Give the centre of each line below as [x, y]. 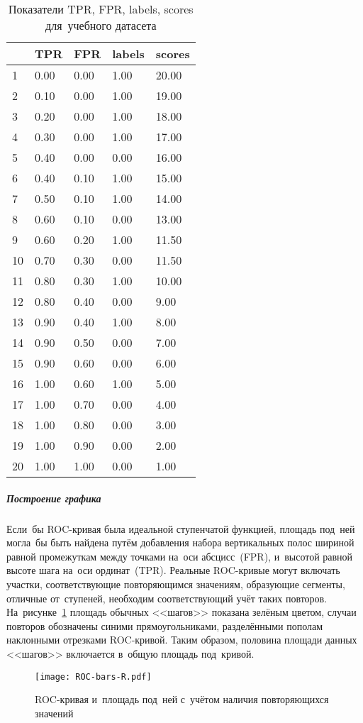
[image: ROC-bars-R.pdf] [93, 677]
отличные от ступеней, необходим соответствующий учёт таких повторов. [167, 598]
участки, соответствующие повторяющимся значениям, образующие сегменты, [176, 584]
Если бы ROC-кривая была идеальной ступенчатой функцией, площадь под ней [181, 528]
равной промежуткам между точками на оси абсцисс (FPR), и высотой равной [180, 556]
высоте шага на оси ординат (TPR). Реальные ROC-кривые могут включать [173, 570]
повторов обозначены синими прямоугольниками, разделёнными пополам [165, 625]
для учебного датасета [101, 25]
